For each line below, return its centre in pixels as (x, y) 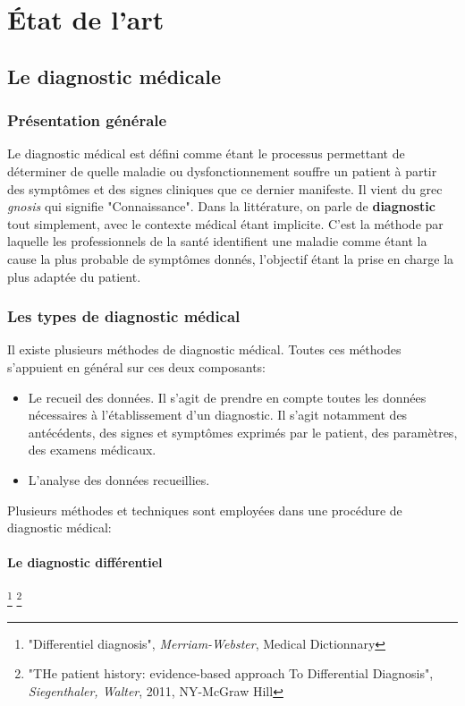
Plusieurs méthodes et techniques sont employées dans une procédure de (205, 510)
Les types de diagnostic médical (124, 316)
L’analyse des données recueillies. (119, 479)
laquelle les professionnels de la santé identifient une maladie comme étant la (217, 241)
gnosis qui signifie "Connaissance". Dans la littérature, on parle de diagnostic (221, 206)
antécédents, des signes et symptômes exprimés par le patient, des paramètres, (243, 432)
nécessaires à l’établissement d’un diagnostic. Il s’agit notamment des (218, 415)
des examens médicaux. (92, 450)
